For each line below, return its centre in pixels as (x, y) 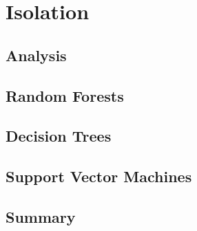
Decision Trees (59, 136)
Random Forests (65, 95)
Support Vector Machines (99, 176)
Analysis (36, 55)
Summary (41, 216)
